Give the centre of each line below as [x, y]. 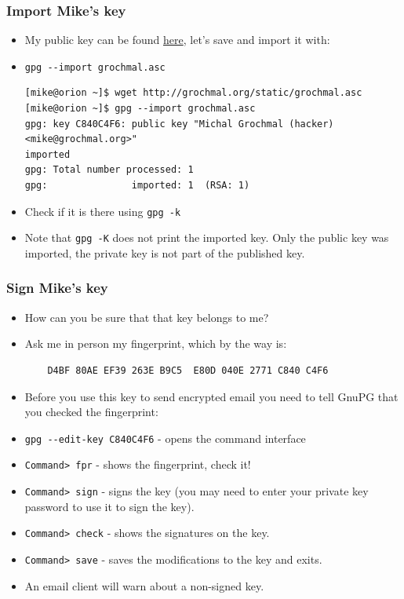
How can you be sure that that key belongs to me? [147, 317]
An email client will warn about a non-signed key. [144, 585]
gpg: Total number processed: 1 [109, 170]
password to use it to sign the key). [109, 506]
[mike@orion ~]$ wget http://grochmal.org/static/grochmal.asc [193, 93]
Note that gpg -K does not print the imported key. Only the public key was [207, 237]
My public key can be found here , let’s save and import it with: [177, 40]
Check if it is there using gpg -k [103, 211]
